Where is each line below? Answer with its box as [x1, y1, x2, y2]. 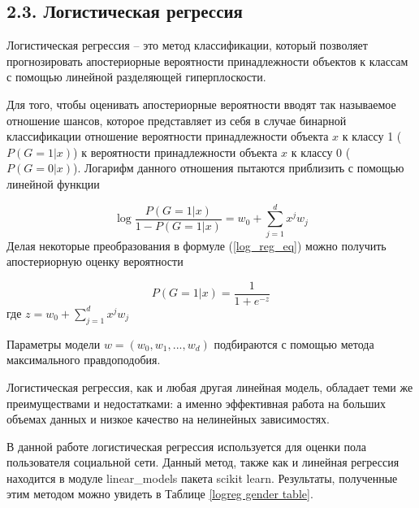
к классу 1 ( [342, 128, 402, 145]
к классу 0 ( [291, 143, 351, 160]
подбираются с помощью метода [214, 335, 374, 352]
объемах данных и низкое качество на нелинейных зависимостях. [6, 410, 330, 428]
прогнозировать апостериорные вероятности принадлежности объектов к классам [6, 52, 408, 69]
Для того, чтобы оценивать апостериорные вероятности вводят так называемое [6, 95, 396, 112]
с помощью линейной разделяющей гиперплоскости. [6, 68, 266, 85]
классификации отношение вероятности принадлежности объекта [6, 128, 329, 145]
